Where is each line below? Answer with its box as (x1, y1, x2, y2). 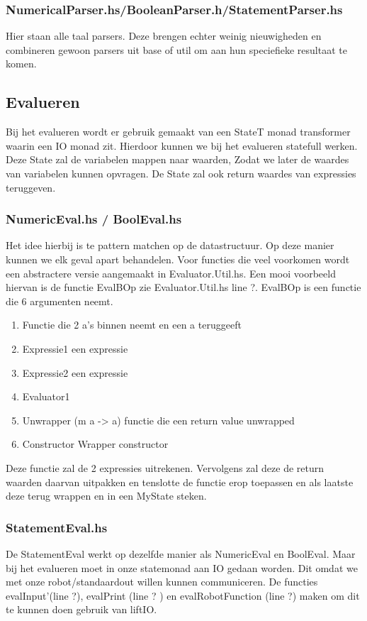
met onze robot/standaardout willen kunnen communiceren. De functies (6, 574, 318, 589)
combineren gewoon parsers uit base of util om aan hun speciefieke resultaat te (6, 42, 347, 57)
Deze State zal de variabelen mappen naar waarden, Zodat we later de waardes (6, 152, 349, 167)
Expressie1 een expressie (22, 341, 128, 356)
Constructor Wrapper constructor (22, 436, 169, 451)
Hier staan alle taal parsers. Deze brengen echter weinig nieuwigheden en (6, 28, 322, 43)
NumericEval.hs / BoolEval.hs (6, 210, 182, 228)
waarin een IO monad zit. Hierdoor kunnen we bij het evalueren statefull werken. (6, 138, 358, 153)
